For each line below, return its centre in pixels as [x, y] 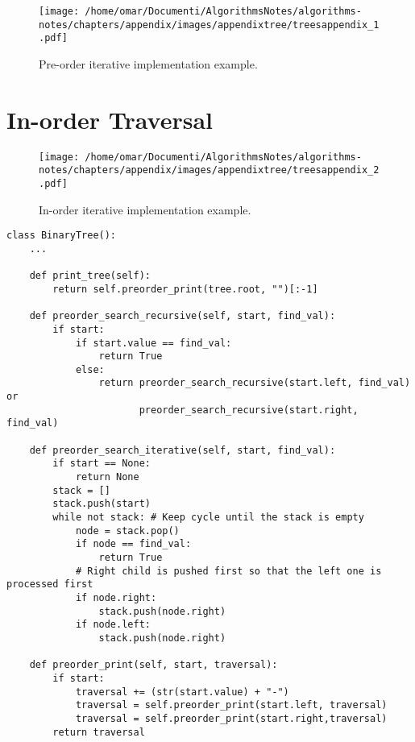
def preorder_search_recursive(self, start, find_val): [183, 316]
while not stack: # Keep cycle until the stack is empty [208, 518]
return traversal [99, 732]
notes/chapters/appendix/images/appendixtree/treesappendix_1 [209, 25]
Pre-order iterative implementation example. [148, 63]
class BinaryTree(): [62, 236]
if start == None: [102, 464]
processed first [50, 584]
